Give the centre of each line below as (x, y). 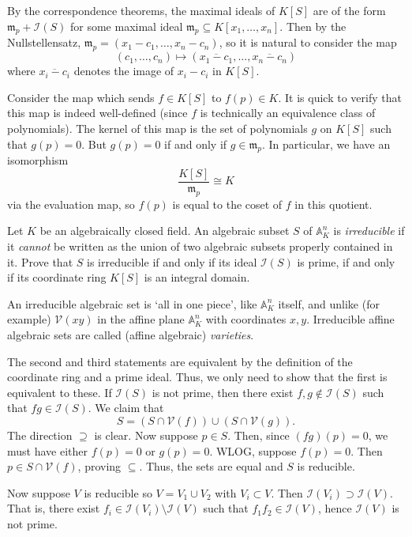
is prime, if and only (346, 261)
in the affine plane (141, 319)
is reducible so (118, 492)
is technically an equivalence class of (288, 113)
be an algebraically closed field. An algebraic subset (165, 231)
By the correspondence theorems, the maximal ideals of (141, 10)
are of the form (349, 10)
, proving (99, 466)
